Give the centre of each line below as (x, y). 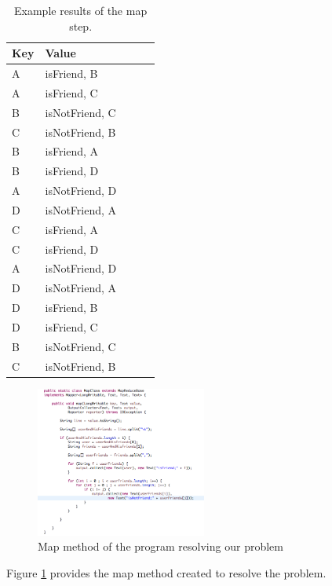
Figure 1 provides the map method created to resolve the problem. (166, 572)
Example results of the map (81, 10)
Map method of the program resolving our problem (161, 546)
